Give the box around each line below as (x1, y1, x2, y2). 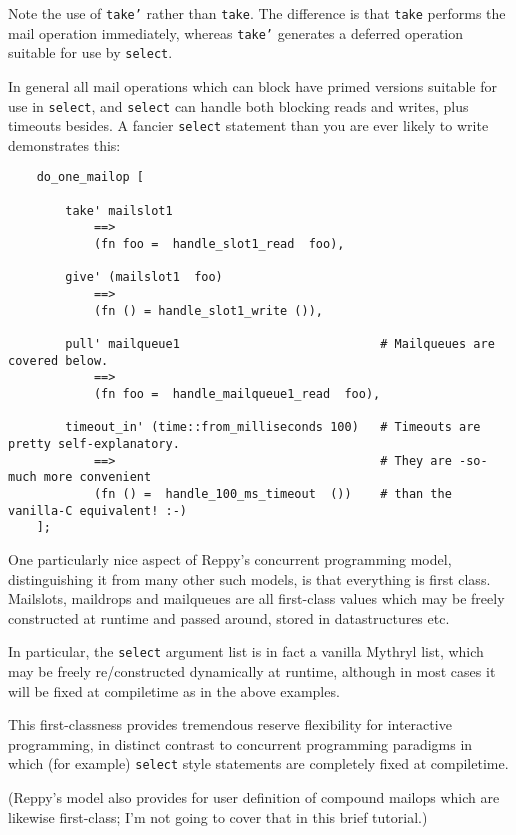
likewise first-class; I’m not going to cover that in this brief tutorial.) (8, 806, 428, 827)
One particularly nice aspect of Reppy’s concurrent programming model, (8, 548, 452, 569)
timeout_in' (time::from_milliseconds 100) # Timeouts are (65, 420, 481, 435)
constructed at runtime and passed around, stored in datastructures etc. (8, 607, 450, 628)
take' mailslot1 (65, 203, 173, 218)
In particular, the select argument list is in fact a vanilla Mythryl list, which (8, 641, 484, 662)
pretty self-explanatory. (8, 436, 180, 451)
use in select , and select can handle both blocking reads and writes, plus (8, 95, 469, 116)
